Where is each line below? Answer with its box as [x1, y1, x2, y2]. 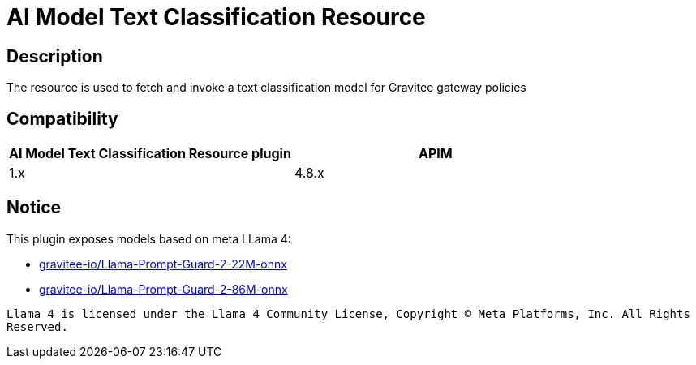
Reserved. [6, 320, 68, 333]
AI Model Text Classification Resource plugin [9, 145, 291, 162]
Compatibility [6, 108, 118, 129]
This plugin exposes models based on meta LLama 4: [6, 231, 291, 246]
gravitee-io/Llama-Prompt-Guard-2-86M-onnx [39, 281, 288, 296]
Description [6, 45, 103, 67]
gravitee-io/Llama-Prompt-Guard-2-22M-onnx [39, 256, 287, 271]
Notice [6, 197, 62, 218]
